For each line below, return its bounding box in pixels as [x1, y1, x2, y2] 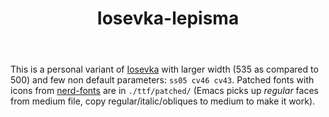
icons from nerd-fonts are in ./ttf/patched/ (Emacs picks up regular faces [10, 85, 319, 97]
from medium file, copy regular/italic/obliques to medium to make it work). [10, 95, 316, 107]
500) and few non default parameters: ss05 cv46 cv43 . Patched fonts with [10, 74, 315, 86]
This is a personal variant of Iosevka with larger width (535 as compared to [10, 63, 319, 76]
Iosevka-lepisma [96, 7, 240, 30]
